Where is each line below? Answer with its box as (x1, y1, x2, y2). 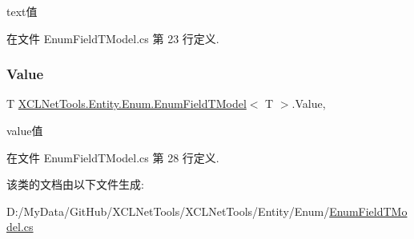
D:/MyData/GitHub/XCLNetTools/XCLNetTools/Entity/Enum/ (6, 202, 330, 219)
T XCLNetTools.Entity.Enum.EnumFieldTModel (6, 95, 247, 112)
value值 (6, 122, 43, 138)
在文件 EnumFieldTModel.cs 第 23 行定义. (6, 30, 219, 46)
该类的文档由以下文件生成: (6, 176, 144, 193)
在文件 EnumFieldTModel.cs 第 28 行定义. (6, 149, 219, 165)
